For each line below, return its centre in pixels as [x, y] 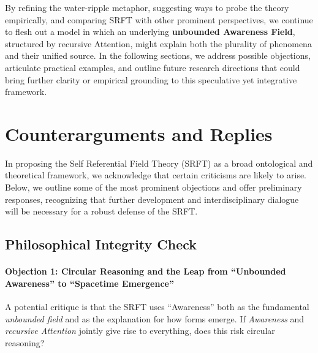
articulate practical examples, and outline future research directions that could [153, 67]
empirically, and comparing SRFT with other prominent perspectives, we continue [159, 19]
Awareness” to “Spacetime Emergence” [89, 283]
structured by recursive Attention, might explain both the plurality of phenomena [158, 43]
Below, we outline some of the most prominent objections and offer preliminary [153, 187]
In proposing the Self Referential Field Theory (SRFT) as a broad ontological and [159, 163]
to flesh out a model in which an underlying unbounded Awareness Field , [150, 32]
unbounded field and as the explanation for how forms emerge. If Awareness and [155, 318]
